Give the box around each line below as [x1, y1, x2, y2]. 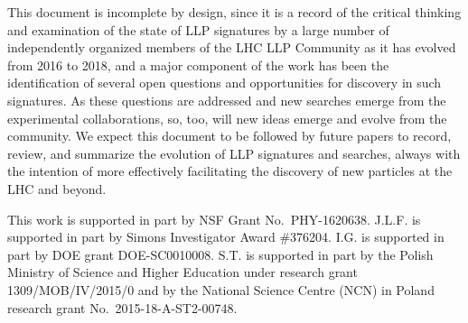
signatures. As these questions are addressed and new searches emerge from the [7, 90, 446, 109]
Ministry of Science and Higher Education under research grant [7, 263, 358, 281]
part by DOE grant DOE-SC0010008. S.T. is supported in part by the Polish [7, 245, 434, 263]
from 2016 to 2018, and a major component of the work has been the [7, 55, 389, 74]
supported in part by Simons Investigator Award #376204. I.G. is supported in [7, 227, 445, 246]
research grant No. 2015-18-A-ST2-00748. [7, 298, 238, 317]
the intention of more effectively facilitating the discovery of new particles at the [7, 161, 453, 180]
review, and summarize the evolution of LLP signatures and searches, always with [7, 143, 461, 162]
